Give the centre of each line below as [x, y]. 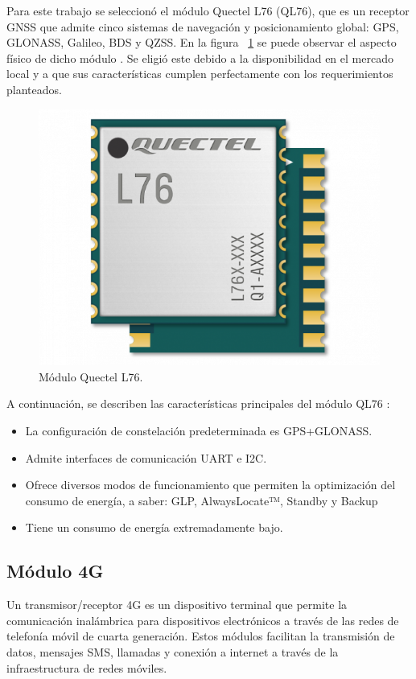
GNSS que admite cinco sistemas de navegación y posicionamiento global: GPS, [203, 26]
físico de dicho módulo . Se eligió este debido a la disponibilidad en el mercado [200, 58]
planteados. [34, 89]
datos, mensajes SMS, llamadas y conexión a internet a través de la [173, 652]
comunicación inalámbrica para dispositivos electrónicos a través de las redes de [203, 620]
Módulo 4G [55, 571]
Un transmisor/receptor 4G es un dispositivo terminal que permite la [177, 605]
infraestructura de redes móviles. [87, 667]
